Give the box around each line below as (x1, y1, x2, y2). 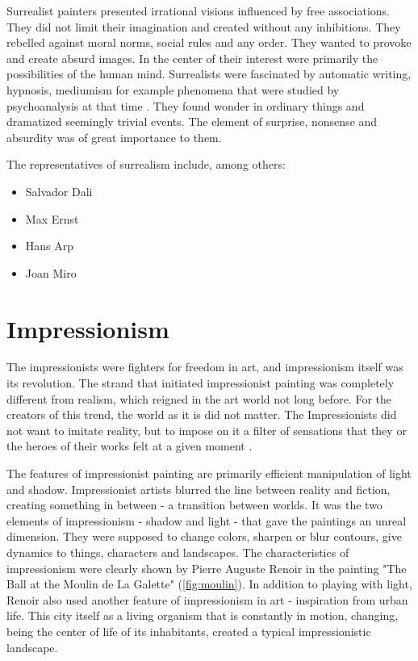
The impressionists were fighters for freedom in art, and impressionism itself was (6, 358, 403, 375)
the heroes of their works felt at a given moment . (6, 437, 253, 454)
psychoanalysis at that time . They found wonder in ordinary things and (6, 97, 365, 114)
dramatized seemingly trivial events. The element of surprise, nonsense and (6, 113, 378, 130)
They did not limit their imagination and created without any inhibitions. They (6, 18, 401, 35)
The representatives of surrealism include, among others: (6, 156, 286, 173)
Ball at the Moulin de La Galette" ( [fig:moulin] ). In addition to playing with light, (6, 575, 412, 592)
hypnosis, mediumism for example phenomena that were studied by (6, 81, 340, 98)
